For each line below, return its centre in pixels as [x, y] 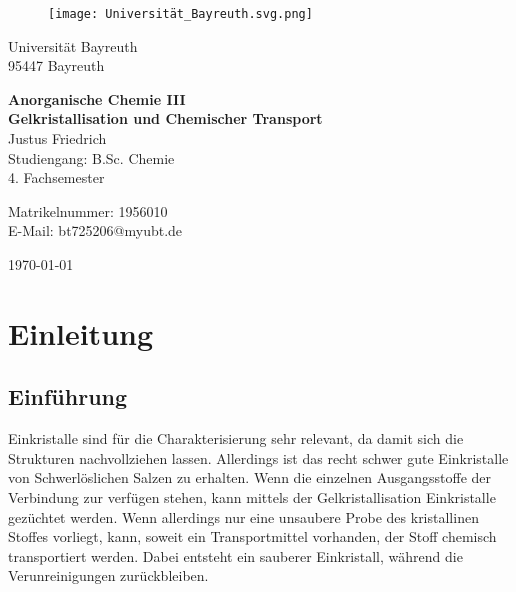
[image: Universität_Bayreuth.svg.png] [180, 14]
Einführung [68, 396]
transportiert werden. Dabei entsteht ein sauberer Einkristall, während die [235, 555]
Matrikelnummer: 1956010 [88, 210]
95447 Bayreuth [56, 65]
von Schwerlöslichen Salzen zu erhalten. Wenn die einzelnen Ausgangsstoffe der [250, 477]
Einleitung [81, 332]
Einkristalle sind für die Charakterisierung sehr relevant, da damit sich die [236, 438]
